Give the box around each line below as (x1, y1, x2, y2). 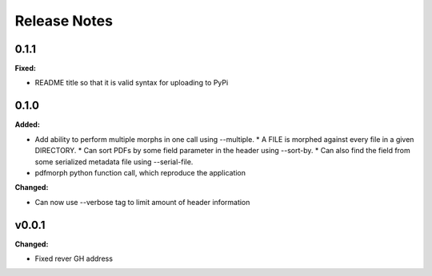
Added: (14, 120, 40, 129)
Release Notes (14, 12, 114, 30)
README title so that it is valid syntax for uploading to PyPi (34, 78, 229, 88)
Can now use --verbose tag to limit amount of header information (34, 197, 250, 207)
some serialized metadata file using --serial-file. (34, 156, 194, 167)
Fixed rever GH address (34, 254, 114, 263)
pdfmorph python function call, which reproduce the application (34, 168, 246, 177)
